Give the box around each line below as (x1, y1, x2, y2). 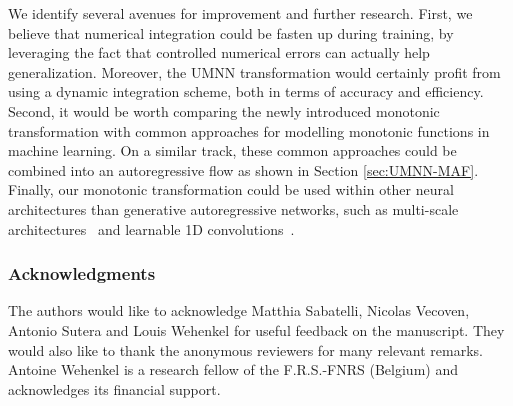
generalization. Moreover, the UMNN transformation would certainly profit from (8, 61, 501, 82)
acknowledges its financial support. (8, 378, 221, 399)
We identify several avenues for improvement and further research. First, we (8, 3, 473, 23)
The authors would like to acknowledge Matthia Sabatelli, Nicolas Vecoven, (8, 300, 470, 321)
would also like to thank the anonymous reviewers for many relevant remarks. (8, 339, 483, 360)
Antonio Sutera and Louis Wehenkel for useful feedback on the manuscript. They (8, 319, 505, 340)
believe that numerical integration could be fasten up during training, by (8, 22, 454, 43)
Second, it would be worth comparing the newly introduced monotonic (8, 100, 440, 121)
